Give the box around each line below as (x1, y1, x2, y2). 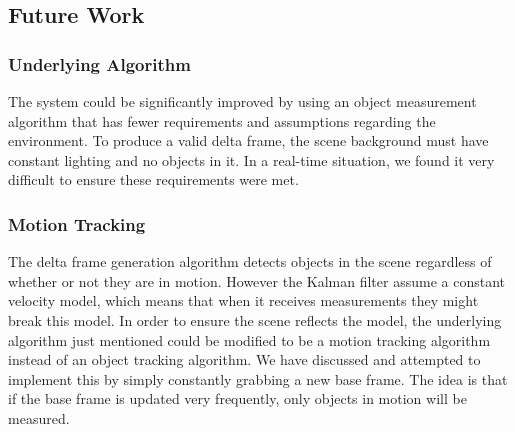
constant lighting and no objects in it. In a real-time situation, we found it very (8, 149, 495, 170)
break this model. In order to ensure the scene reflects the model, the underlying (8, 309, 502, 330)
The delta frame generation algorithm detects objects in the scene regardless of (8, 251, 492, 272)
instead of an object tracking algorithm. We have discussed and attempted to (8, 349, 481, 370)
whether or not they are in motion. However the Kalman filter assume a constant (8, 270, 505, 291)
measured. (8, 407, 70, 428)
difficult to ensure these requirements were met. (8, 169, 299, 190)
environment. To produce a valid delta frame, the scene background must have (8, 130, 489, 151)
